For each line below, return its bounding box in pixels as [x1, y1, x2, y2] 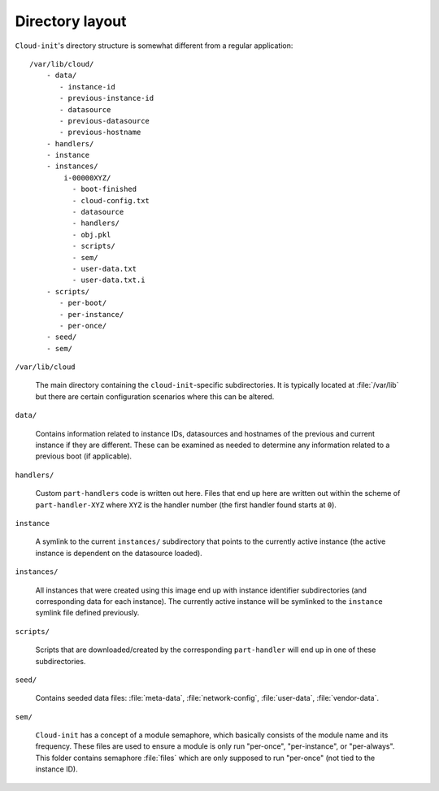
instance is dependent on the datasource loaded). [35, 548, 202, 558]
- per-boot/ [59, 298, 107, 308]
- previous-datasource [59, 116, 150, 125]
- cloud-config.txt [72, 196, 150, 205]
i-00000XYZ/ [63, 173, 111, 182]
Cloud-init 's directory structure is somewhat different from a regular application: [15, 41, 293, 50]
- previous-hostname [59, 128, 141, 137]
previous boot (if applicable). [35, 451, 133, 461]
